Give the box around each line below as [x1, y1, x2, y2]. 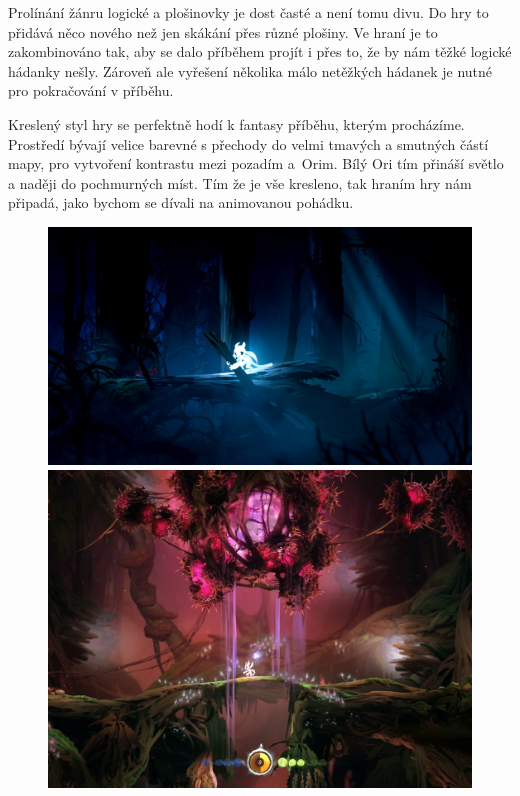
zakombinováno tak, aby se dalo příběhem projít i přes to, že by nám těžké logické [8, 41, 512, 62]
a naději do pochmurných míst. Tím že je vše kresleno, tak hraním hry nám [8, 172, 472, 193]
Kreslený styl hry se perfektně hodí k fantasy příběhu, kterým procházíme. [8, 113, 465, 134]
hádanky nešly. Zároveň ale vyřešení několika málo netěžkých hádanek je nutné [8, 60, 493, 81]
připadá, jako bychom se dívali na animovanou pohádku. [8, 192, 354, 213]
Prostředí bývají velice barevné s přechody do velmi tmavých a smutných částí [8, 133, 489, 154]
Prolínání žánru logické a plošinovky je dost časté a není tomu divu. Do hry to [8, 2, 489, 22]
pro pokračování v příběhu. [8, 80, 174, 101]
